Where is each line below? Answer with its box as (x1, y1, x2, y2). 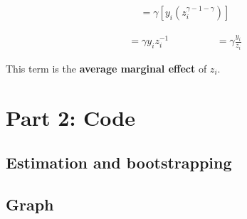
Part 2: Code (6, 102, 135, 132)
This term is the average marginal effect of (6, 60, 207, 75)
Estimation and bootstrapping (6, 151, 232, 173)
